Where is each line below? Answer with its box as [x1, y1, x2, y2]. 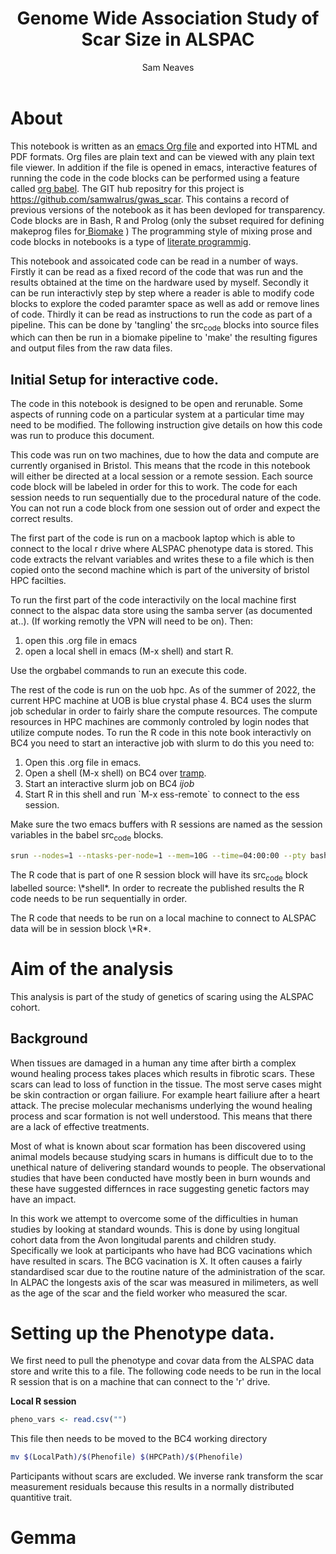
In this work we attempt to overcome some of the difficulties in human [10, 1212, 299, 1224]
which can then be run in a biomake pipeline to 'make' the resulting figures [10, 332, 318, 344]
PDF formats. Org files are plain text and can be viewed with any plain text [10, 150, 315, 162]
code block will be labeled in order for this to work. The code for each [10, 481, 298, 493]
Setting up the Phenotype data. [10, 1322, 275, 1344]
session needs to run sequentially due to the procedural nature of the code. [10, 492, 322, 504]
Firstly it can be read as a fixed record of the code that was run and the [10, 265, 304, 277]
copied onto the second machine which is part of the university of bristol [10, 564, 310, 576]
